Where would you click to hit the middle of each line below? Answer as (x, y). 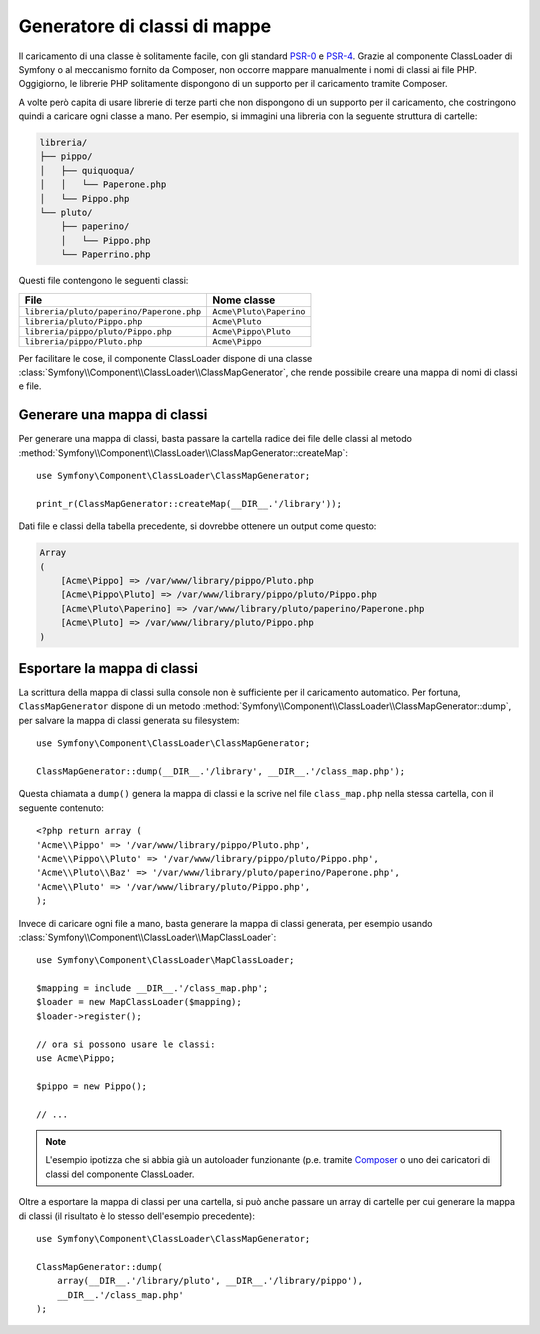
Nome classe (243, 300)
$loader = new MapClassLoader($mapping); (139, 1002)
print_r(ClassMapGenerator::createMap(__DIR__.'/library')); (189, 503)
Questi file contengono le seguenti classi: (103, 281)
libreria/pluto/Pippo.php (83, 321)
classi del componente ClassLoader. (120, 1174)
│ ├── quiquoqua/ (87, 170)
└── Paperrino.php (105, 254)
